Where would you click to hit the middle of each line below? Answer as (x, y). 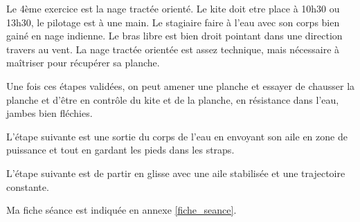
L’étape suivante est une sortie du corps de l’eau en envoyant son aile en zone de (177, 136)
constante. (28, 186)
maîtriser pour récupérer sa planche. (83, 63)
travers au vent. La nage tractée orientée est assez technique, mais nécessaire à (173, 49)
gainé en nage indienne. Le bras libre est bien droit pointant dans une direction (174, 36)
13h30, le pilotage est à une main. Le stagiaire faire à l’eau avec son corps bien (173, 22)
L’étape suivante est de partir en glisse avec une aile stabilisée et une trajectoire (176, 173)
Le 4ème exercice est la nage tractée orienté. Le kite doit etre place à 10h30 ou (173, 8)
